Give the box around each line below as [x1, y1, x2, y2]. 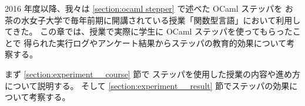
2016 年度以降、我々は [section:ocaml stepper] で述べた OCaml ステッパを [5, 2, 283, 14]
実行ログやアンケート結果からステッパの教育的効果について [56, 36, 287, 49]
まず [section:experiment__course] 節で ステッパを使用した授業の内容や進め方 [5, 67, 301, 80]
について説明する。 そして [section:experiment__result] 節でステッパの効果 [5, 79, 290, 91]
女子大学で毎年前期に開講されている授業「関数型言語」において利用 [29, 13, 293, 26]
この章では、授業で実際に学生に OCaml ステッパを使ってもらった [40, 25, 293, 37]
